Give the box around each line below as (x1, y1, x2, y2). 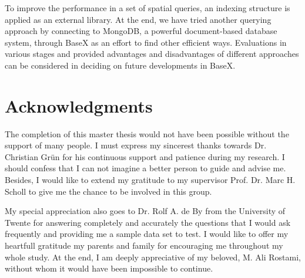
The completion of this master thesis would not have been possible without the (5, 127, 289, 140)
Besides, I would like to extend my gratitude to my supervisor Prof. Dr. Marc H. (5, 174, 296, 186)
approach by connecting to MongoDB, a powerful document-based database (5, 25, 277, 37)
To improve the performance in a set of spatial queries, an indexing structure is (5, 2, 290, 13)
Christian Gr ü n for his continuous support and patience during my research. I (5, 150, 285, 162)
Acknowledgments (5, 93, 153, 117)
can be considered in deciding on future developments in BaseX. (5, 59, 236, 71)
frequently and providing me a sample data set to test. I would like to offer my (5, 228, 289, 240)
